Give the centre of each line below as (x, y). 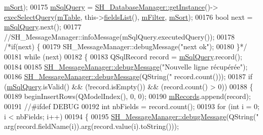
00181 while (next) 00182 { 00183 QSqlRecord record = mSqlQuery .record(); (123, 56)
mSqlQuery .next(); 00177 (43, 27)
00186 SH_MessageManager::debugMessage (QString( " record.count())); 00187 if (128, 76)
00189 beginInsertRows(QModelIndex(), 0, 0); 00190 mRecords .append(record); (127, 96)
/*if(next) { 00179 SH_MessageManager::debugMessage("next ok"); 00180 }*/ (126, 46)
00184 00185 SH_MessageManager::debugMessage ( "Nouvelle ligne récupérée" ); (126, 66)
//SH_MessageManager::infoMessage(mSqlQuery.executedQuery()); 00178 (120, 36)
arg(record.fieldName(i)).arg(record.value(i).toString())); (91, 126)
